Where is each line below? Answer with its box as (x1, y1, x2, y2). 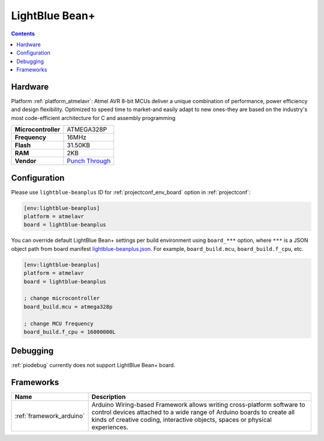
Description (91, 393, 126, 401)
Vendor (14, 157, 37, 165)
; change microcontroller (23, 295, 100, 302)
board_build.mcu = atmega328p (23, 303, 113, 310)
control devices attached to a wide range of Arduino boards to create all (91, 408, 295, 416)
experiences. (91, 423, 128, 431)
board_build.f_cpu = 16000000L (23, 328, 116, 335)
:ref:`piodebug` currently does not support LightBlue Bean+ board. (11, 362, 175, 369)
